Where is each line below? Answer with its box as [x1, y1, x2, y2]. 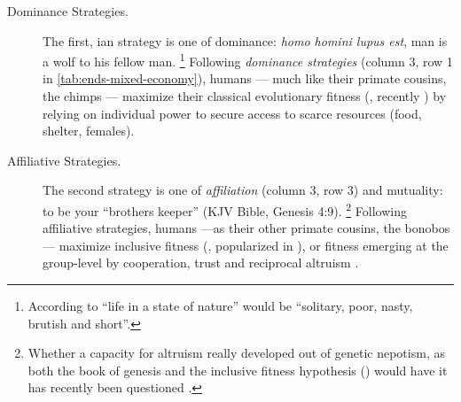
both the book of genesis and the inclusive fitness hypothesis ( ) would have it [27, 360, 448, 379]
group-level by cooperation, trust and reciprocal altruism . [43, 253, 359, 272]
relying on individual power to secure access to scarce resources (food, [43, 104, 422, 122]
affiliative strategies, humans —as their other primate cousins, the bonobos [43, 219, 450, 237]
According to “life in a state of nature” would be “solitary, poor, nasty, [27, 297, 413, 315]
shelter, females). [43, 121, 135, 140]
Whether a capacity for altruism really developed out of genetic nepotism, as [27, 344, 445, 362]
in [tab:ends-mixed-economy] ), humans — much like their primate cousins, [43, 69, 447, 88]
